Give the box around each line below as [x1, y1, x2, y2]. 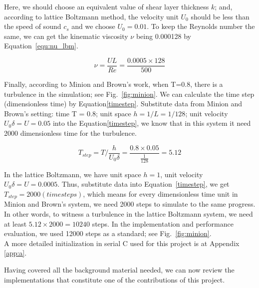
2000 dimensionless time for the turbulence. [4, 128, 137, 138]
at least [4, 218, 27, 229]
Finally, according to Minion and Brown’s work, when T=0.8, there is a [4, 79, 223, 89]
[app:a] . [4, 248, 27, 258]
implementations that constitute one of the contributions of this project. [4, 274, 225, 285]
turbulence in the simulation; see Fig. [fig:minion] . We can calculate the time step [4, 88, 255, 99]
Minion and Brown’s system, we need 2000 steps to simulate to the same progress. [4, 199, 256, 209]
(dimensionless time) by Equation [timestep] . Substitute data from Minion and [4, 98, 243, 109]
